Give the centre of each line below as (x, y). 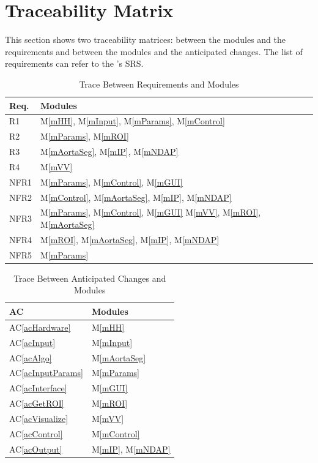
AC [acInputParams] (46, 373)
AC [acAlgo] (31, 357)
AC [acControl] (36, 433)
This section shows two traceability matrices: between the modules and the (145, 40)
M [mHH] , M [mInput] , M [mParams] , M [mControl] (132, 121)
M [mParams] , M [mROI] (84, 136)
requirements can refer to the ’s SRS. (74, 63)
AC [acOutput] (36, 449)
